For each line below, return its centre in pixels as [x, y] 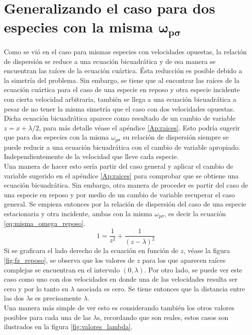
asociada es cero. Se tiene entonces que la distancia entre [161, 288]
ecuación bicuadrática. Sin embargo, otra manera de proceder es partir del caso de [126, 185]
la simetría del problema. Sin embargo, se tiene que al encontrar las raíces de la [122, 80]
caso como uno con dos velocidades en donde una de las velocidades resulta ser [121, 279]
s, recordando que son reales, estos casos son [163, 317]
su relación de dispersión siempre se [176, 137]
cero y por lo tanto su [36, 288]
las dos [14, 298]
